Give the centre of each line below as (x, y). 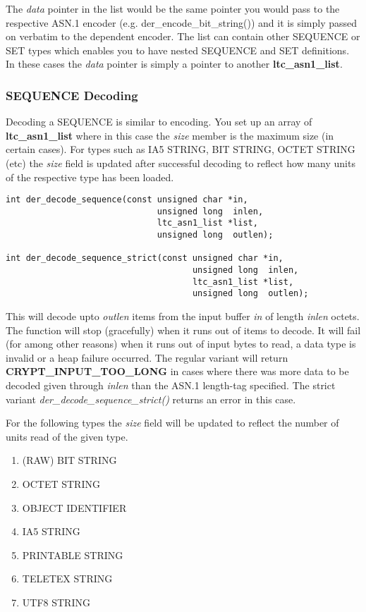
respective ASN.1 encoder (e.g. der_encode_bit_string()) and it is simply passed (182, 22)
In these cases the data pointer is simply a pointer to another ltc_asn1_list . (174, 64)
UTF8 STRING (56, 602)
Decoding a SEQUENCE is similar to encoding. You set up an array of (159, 122)
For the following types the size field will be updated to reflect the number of (172, 423)
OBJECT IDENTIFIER (74, 507)
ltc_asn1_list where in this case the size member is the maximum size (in (170, 135)
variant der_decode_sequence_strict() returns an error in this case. (151, 399)
